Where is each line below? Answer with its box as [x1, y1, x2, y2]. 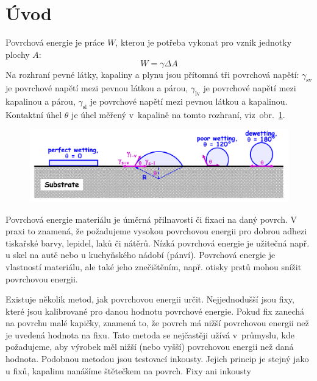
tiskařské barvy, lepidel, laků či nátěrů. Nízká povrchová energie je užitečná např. [5, 236, 310, 249]
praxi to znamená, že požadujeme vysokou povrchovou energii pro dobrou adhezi [5, 225, 307, 237]
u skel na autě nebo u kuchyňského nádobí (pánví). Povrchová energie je [5, 248, 276, 261]
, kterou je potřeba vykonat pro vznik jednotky [115, 36, 292, 49]
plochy [5, 47, 30, 60]
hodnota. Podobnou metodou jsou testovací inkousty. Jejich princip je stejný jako [5, 352, 309, 365]
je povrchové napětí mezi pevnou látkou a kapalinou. [90, 94, 288, 107]
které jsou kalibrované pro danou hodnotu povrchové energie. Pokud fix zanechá [5, 304, 305, 317]
